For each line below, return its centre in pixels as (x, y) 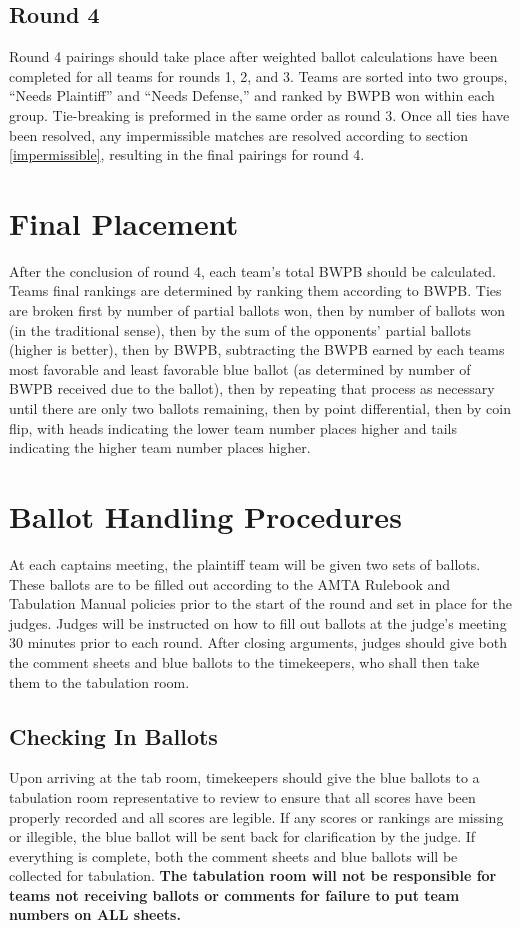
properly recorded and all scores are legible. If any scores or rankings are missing (256, 816)
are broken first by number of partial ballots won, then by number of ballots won (257, 310)
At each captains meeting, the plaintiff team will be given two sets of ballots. (245, 563)
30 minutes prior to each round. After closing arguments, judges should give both (258, 642)
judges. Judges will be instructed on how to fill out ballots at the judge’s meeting (258, 622)
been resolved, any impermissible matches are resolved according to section (239, 134)
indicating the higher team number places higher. (160, 447)
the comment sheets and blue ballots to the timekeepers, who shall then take (244, 661)
